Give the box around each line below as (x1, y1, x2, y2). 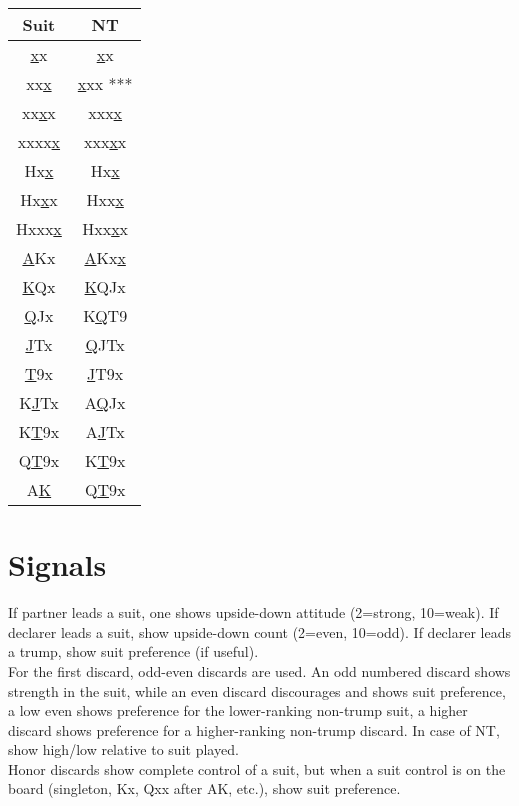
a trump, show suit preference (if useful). (8, 641, 259, 662)
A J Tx (85, 420, 125, 443)
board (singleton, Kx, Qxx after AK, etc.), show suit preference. (8, 778, 401, 799)
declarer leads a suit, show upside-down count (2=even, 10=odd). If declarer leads (8, 621, 511, 642)
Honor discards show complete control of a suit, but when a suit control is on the (8, 758, 506, 779)
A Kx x (84, 246, 126, 269)
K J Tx (19, 391, 59, 414)
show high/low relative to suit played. (8, 739, 239, 760)
